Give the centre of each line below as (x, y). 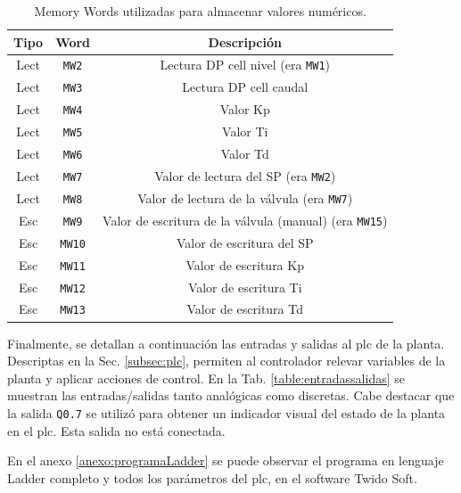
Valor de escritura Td (245, 309)
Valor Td (245, 154)
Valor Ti (245, 131)
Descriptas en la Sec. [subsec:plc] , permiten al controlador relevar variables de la (226, 361)
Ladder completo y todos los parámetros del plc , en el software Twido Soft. (212, 477)
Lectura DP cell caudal (245, 87)
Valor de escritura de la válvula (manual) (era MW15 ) (245, 220)
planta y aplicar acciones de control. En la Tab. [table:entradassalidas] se (206, 378)
